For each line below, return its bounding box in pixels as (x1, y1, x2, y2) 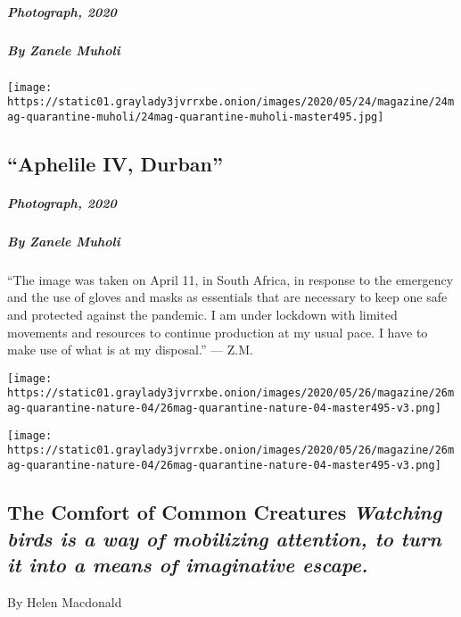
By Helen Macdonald (7, 592, 122, 611)
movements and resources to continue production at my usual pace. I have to (7, 322, 428, 341)
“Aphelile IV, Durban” (7, 149, 223, 177)
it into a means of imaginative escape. (7, 550, 368, 578)
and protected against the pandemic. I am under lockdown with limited (7, 305, 398, 323)
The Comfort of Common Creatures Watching (7, 498, 442, 526)
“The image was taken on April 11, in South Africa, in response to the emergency (7, 270, 454, 288)
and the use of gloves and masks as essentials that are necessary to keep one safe (7, 288, 448, 306)
